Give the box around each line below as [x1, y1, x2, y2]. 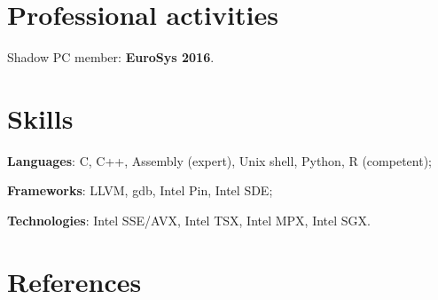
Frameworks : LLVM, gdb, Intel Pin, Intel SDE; [7, 181, 273, 200]
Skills [7, 99, 74, 136]
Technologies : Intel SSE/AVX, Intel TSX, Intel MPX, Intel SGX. [7, 211, 371, 230]
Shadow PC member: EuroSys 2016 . [7, 48, 215, 67]
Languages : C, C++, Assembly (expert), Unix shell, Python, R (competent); [7, 151, 432, 170]
